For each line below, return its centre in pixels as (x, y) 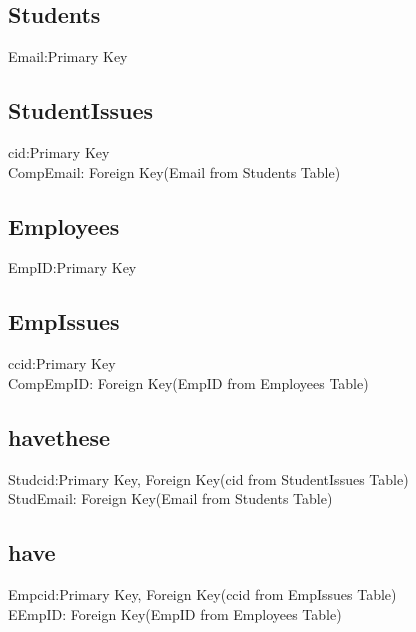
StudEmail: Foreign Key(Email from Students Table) (170, 498)
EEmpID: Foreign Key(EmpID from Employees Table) (175, 613)
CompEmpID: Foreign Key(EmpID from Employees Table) (188, 382)
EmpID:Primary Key (72, 267)
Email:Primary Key (68, 56)
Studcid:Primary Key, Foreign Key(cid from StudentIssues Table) (208, 478)
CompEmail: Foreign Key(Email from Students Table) (174, 171)
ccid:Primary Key (62, 363)
